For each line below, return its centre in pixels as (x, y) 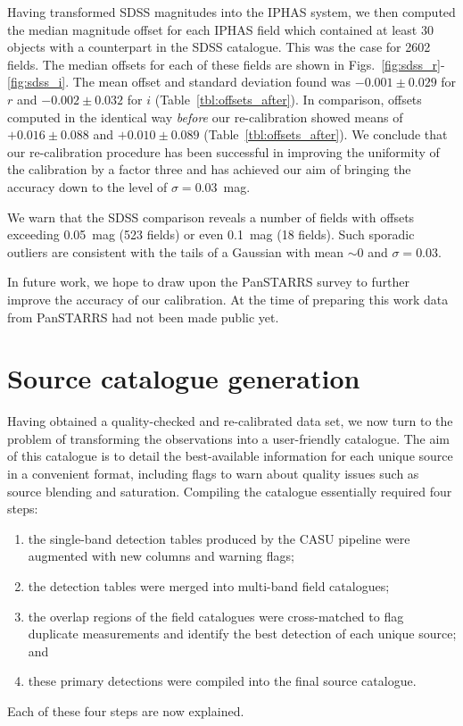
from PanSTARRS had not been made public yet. (143, 317)
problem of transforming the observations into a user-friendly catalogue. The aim (229, 438)
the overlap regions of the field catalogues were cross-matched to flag (216, 616)
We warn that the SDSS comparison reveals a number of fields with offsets (211, 217)
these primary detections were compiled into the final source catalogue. (222, 681)
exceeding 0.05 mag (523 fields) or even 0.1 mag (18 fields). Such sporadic (211, 234)
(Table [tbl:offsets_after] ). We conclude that (326, 134)
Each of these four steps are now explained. (126, 710)
